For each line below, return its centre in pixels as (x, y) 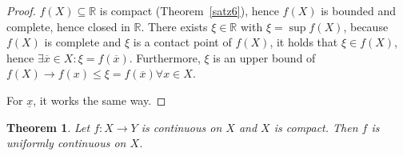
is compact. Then (316, 127)
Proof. (21, 10)
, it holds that (304, 42)
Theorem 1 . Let (48, 127)
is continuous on (182, 127)
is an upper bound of (264, 57)
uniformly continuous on (66, 143)
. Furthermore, (165, 57)
